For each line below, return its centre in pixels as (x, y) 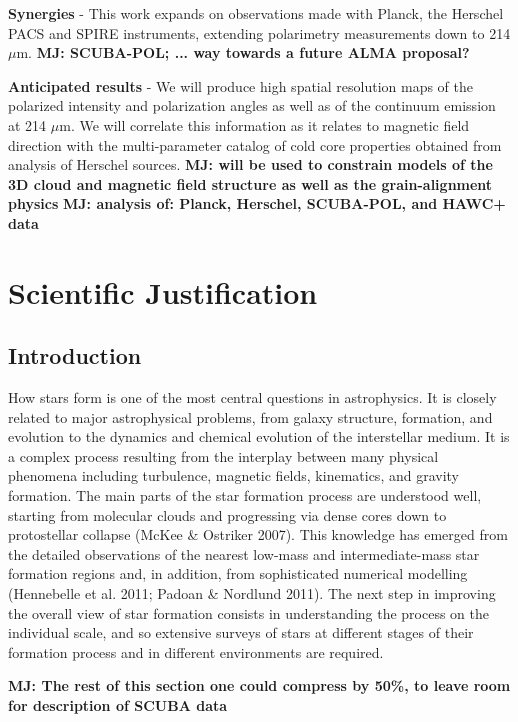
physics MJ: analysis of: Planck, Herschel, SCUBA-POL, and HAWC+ (257, 203)
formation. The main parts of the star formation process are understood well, (245, 495)
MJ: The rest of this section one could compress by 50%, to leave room (259, 685)
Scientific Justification (163, 291)
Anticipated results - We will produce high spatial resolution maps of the (240, 85)
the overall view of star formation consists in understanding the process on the (249, 612)
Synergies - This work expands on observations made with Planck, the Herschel (256, 13)
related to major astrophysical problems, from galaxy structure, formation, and (250, 416)
